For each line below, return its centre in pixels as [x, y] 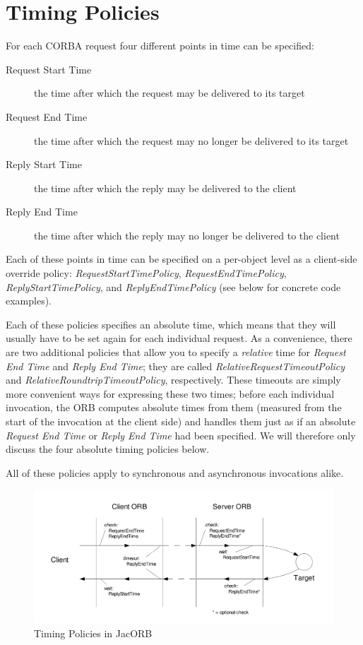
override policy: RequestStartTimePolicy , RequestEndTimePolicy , [146, 273]
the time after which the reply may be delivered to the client [165, 188]
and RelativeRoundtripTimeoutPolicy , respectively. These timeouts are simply [173, 380]
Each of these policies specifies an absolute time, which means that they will [171, 324]
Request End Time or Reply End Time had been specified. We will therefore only [181, 435]
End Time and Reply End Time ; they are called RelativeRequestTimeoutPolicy [175, 366]
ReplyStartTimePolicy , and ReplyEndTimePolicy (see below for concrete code [173, 286]
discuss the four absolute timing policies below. [108, 449]
